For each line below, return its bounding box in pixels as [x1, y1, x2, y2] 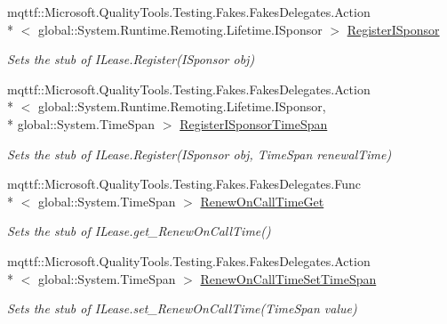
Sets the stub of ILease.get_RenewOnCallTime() [7, 222, 271, 240]
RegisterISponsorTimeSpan [180, 114, 328, 133]
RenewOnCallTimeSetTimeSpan [200, 269, 377, 288]
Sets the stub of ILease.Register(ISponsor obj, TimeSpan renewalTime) [7, 144, 392, 163]
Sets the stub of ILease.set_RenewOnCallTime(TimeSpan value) [7, 299, 357, 318]
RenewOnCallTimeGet [200, 191, 324, 210]
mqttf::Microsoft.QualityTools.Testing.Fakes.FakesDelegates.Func [7, 174, 361, 193]
